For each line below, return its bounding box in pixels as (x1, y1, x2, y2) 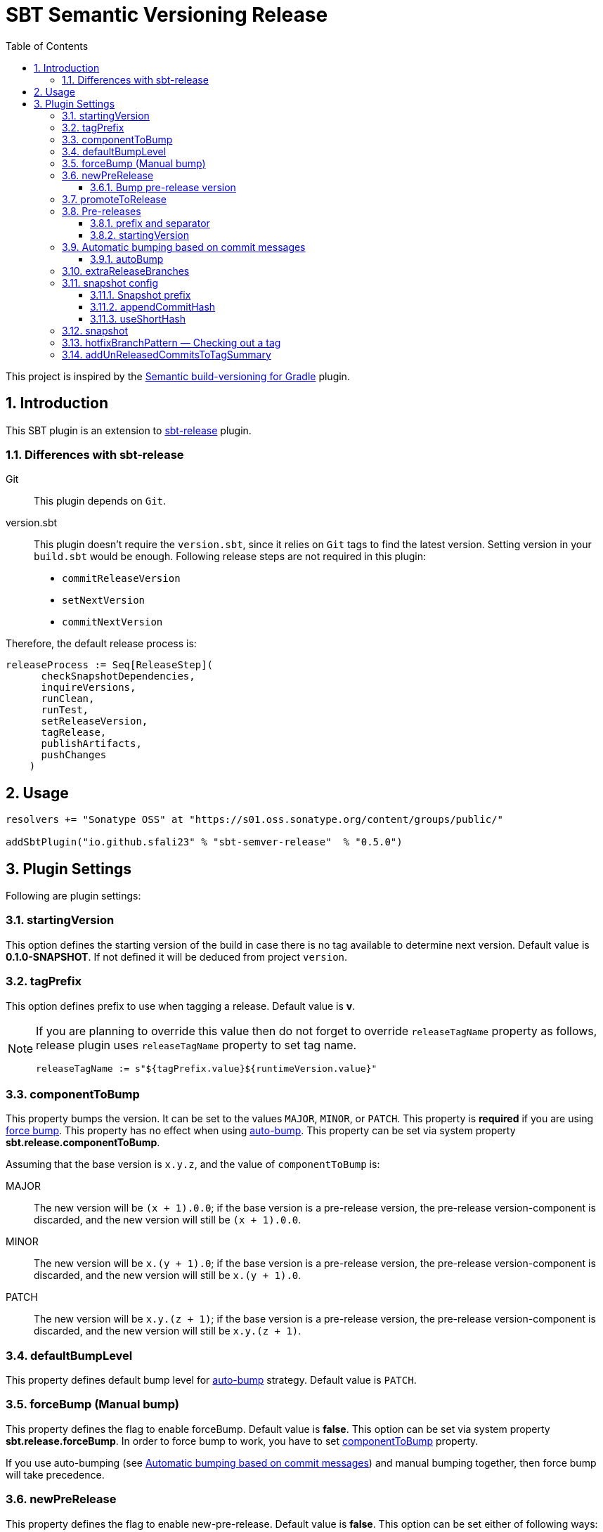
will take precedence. (6, 1468, 105, 1481)
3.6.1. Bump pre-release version (90, 181, 236, 193)
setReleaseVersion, (41, 715, 148, 727)
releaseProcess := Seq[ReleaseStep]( (6, 659, 214, 671)
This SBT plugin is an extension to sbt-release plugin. (6, 424, 252, 436)
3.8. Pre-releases (62, 205, 141, 217)
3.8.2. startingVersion (90, 228, 189, 241)
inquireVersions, (41, 682, 136, 694)
